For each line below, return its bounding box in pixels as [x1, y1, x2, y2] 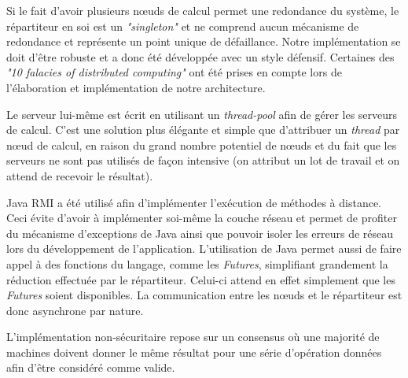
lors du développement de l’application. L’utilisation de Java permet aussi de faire [6, 240, 402, 257]
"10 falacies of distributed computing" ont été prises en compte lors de [6, 64, 342, 80]
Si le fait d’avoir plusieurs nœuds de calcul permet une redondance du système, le [6, 2, 399, 18]
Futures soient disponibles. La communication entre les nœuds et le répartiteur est [6, 287, 402, 303]
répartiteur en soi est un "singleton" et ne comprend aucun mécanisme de [6, 17, 359, 34]
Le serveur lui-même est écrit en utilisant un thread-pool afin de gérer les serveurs [6, 106, 398, 122]
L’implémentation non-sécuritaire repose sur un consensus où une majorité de [6, 328, 380, 345]
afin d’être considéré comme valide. [6, 359, 175, 376]
